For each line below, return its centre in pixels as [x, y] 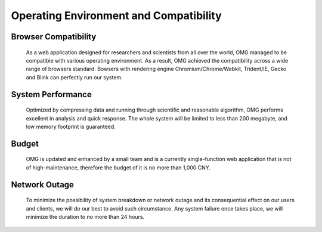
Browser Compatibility [54, 37]
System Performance [51, 95]
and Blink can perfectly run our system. [74, 77]
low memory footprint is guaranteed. [71, 126]
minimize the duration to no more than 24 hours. [85, 216]
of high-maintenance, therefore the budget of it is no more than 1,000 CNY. [118, 168]
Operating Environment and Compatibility [116, 16]
